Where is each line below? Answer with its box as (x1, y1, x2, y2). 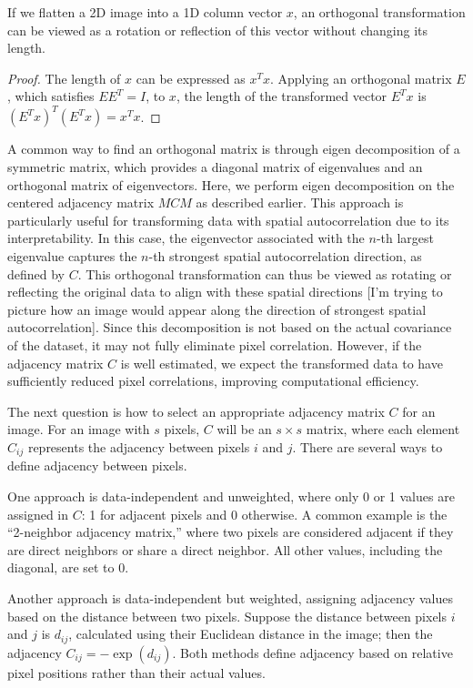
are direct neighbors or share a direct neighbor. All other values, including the (7, 540, 443, 559)
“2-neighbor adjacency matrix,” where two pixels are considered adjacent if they (7, 522, 454, 541)
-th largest (376, 228, 434, 248)
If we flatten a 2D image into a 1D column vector (7, 3, 283, 21)
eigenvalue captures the (7, 247, 137, 266)
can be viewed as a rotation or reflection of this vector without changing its (7, 20, 428, 39)
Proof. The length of (7, 68, 121, 87)
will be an (216, 420, 272, 439)
